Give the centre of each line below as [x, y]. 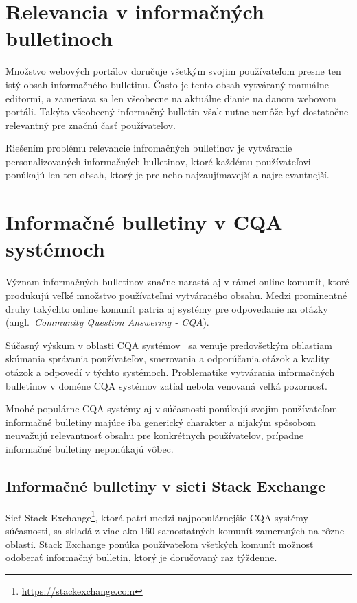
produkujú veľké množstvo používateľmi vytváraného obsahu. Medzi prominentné [176, 295]
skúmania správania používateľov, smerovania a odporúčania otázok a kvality [168, 358]
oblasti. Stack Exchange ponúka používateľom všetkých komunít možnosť [160, 544]
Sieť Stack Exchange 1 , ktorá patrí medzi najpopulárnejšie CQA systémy [157, 516]
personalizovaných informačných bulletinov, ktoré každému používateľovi [158, 161]
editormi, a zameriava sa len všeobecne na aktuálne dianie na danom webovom [171, 98]
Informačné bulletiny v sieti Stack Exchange [166, 485]
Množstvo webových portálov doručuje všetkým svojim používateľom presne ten [173, 71]
